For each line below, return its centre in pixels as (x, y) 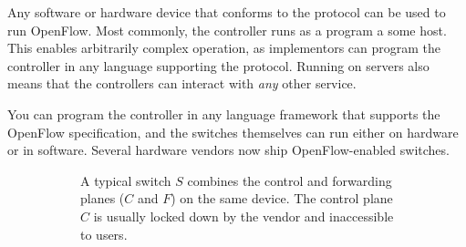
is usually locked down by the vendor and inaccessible (243, 216)
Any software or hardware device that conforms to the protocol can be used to (227, 12)
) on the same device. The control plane (282, 198)
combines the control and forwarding (290, 180)
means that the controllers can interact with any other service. (182, 83)
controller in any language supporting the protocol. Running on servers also (218, 65)
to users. (104, 234)
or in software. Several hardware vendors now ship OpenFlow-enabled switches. (228, 150)
